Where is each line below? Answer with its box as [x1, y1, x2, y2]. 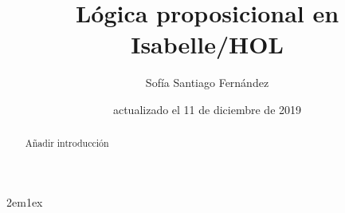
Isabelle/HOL [131, 28, 284, 61]
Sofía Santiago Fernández [145, 74, 269, 91]
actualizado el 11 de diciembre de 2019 [112, 101, 302, 117]
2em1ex [6, 193, 43, 210]
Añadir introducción [25, 136, 109, 150]
